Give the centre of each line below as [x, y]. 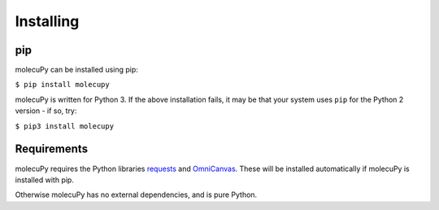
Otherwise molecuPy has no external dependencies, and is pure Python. [136, 195]
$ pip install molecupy [62, 85]
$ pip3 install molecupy [64, 126]
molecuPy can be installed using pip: [76, 70]
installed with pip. [45, 180]
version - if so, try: [46, 111]
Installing [47, 21]
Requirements [52, 149]
